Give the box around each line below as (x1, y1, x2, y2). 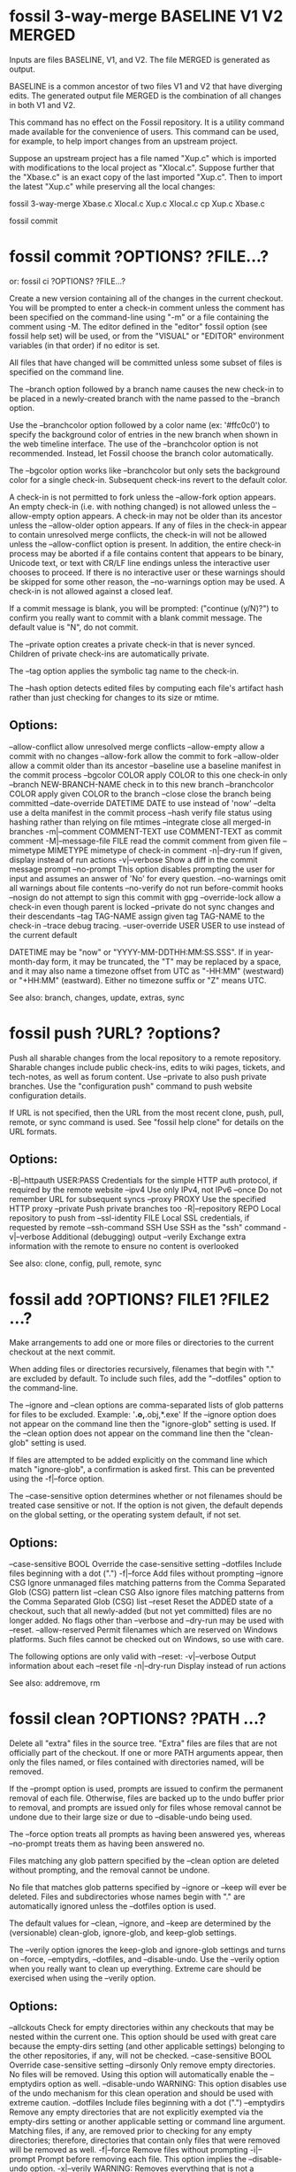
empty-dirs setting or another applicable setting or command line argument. (9, 2115, 285, 2127)
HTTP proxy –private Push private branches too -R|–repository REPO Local (9, 1203, 281, 1214)
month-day (9, 956, 50, 966)
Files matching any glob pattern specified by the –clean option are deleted (9, 1856, 280, 1866)
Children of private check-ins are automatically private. (9, 648, 209, 659)
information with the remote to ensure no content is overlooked (9, 1241, 239, 1252)
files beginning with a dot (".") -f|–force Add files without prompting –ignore (9, 1568, 284, 1579)
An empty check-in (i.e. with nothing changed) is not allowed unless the (9, 500, 271, 511)
